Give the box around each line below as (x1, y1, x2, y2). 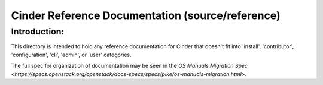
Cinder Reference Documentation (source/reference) (11, 9, 281, 22)
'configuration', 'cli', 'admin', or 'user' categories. (11, 51, 132, 58)
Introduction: (11, 26, 65, 37)
